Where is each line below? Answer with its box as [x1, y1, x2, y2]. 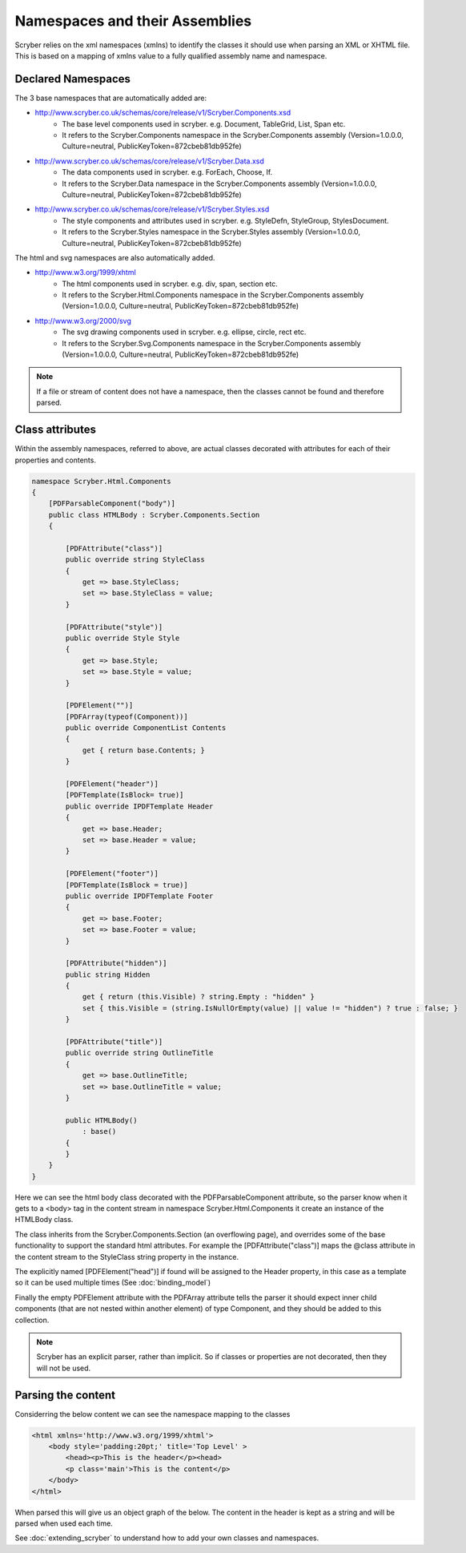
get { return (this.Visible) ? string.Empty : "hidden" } [82, 992, 315, 1002]
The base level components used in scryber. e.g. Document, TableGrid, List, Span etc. [62, 119, 346, 128]
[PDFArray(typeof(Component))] [65, 712, 188, 721]
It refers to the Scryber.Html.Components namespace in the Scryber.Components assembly [62, 290, 364, 300]
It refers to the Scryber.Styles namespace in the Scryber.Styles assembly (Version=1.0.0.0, [62, 227, 360, 236]
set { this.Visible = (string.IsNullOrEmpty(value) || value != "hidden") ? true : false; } [82, 1003, 458, 1013]
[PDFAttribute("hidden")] [65, 958, 167, 968]
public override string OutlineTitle [65, 1048, 214, 1058]
